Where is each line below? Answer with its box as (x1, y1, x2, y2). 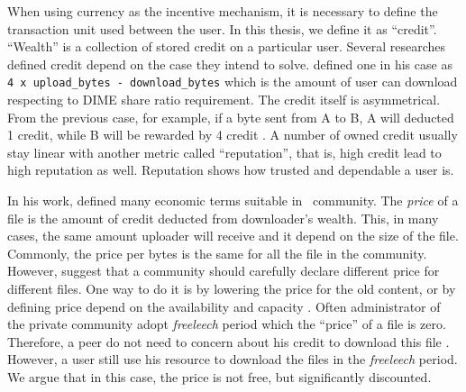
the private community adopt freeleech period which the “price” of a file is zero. (7, 315, 446, 333)
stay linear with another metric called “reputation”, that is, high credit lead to (7, 142, 442, 161)
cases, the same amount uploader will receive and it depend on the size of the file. (7, 226, 459, 245)
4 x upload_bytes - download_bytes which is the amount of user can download (7, 72, 458, 91)
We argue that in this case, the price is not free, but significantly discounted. (7, 367, 432, 386)
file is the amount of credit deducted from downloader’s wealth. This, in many (7, 208, 439, 227)
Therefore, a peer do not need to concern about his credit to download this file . (7, 332, 450, 351)
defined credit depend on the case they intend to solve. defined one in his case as (7, 54, 452, 73)
